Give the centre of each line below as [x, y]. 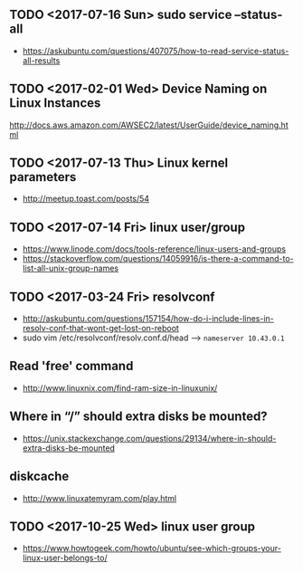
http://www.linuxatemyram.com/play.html [99, 498]
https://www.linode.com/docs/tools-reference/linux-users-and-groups [154, 249]
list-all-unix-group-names [71, 268]
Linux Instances [55, 103]
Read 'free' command [71, 366]
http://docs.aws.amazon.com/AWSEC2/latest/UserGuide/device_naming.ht [149, 125]
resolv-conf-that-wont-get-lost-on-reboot [100, 329]
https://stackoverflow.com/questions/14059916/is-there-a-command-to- [158, 259]
